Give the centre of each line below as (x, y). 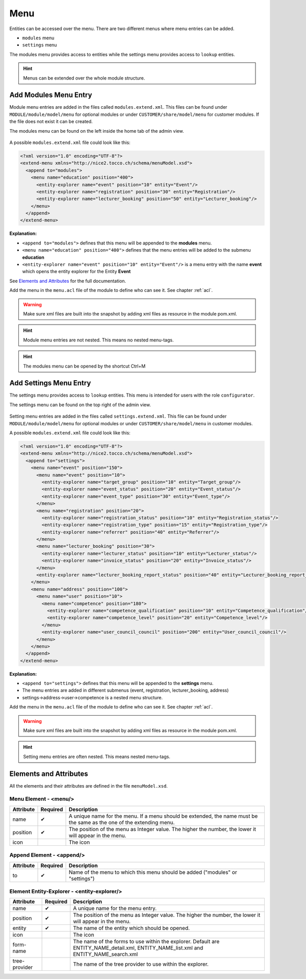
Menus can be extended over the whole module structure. (84, 78)
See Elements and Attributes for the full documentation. (68, 281)
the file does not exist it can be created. (51, 121)
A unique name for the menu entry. (115, 909)
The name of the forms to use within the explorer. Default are (146, 942)
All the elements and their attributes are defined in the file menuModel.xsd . (88, 786)
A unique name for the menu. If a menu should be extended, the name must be (163, 816)
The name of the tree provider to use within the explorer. (141, 964)
